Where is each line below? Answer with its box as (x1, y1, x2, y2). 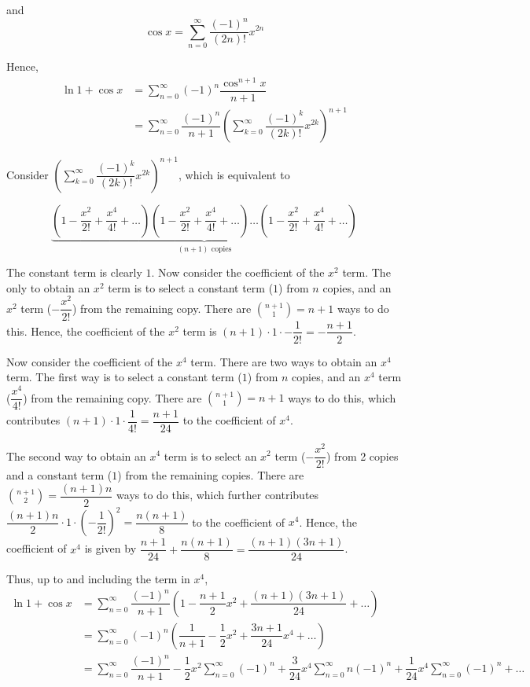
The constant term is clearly (6, 264, 142, 281)
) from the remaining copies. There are (117, 467, 304, 483)
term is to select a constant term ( (108, 279, 274, 296)
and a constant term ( (6, 467, 112, 483)
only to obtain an (6, 279, 90, 296)
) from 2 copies (326, 447, 399, 464)
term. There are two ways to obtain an (190, 353, 377, 369)
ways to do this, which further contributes (116, 487, 319, 503)
